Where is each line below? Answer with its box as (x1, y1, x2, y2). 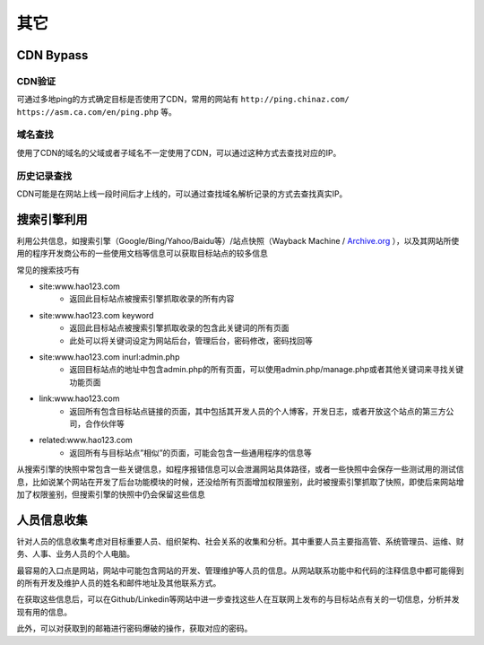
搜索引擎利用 (16, 212, 88, 227)
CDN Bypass (16, 48, 89, 63)
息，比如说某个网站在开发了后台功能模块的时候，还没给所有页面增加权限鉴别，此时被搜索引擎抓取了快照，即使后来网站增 (16, 476, 464, 487)
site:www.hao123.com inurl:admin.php (39, 352, 180, 362)
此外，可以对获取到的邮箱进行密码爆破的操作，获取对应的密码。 (16, 623, 253, 634)
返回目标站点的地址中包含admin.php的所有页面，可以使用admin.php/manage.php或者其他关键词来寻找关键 (69, 364, 464, 375)
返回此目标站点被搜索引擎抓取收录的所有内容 (69, 293, 235, 304)
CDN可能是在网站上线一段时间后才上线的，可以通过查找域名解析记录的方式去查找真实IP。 (16, 188, 348, 199)
